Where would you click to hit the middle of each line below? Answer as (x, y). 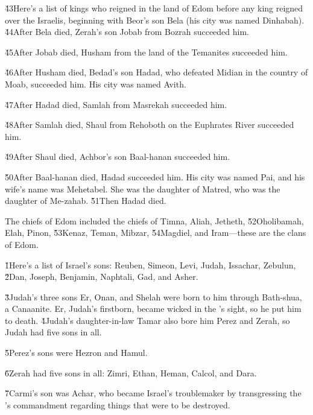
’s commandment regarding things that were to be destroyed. (118, 404)
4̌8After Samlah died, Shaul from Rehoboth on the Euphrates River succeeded (150, 125)
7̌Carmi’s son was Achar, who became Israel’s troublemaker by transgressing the (153, 393)
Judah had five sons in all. (53, 332)
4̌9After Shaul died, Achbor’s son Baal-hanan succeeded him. (118, 157)
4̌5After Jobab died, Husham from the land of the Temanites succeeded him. (146, 52)
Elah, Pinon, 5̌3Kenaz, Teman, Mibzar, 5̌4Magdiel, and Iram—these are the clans (156, 233)
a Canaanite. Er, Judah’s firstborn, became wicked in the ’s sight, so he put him (153, 309)
